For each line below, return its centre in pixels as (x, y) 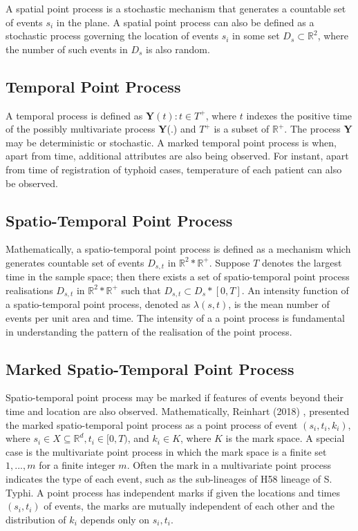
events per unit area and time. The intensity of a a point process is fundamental (175, 318)
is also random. (178, 49)
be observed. (32, 183)
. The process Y (318, 129)
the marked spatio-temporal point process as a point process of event (152, 424)
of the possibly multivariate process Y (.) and (101, 129)
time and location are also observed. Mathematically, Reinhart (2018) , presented (178, 411)
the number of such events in (67, 49)
